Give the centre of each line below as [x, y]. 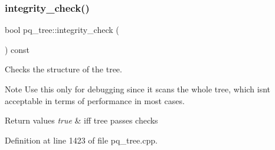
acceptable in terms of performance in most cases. [95, 100]
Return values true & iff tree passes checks [81, 120]
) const [17, 49]
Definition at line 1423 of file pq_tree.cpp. [81, 140]
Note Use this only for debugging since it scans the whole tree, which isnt [138, 89]
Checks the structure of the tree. [63, 69]
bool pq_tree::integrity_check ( [62, 30]
